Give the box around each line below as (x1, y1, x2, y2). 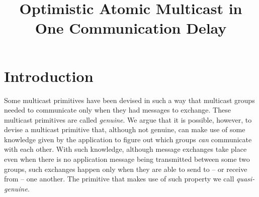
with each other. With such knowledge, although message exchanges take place (4, 144, 247, 154)
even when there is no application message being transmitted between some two (4, 154, 250, 164)
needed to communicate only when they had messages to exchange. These (4, 105, 231, 115)
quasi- (236, 173, 255, 184)
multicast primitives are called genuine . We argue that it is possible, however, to (4, 114, 252, 125)
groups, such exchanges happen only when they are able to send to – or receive (4, 163, 247, 174)
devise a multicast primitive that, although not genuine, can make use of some (4, 124, 245, 135)
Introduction (4, 65, 94, 86)
